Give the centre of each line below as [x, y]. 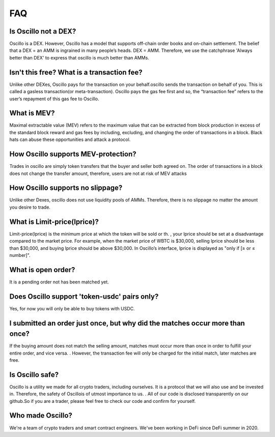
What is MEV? [32, 113]
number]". [20, 255]
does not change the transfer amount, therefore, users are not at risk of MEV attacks [98, 173]
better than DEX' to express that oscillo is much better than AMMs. [79, 57]
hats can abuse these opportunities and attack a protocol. [70, 139]
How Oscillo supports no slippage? [66, 188]
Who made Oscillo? [41, 415]
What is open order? [42, 270]
